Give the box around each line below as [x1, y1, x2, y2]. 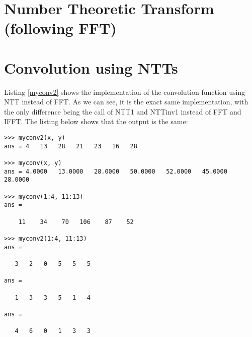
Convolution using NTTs [4, 57, 178, 78]
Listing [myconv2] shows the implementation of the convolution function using [4, 86, 245, 97]
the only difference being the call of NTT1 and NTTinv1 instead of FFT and [4, 106, 241, 117]
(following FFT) [4, 18, 117, 38]
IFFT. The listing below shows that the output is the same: [4, 116, 188, 127]
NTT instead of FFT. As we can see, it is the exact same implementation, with [4, 96, 248, 107]
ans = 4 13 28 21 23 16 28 [4, 142, 137, 150]
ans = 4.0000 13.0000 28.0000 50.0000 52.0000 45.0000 [4, 167, 227, 175]
